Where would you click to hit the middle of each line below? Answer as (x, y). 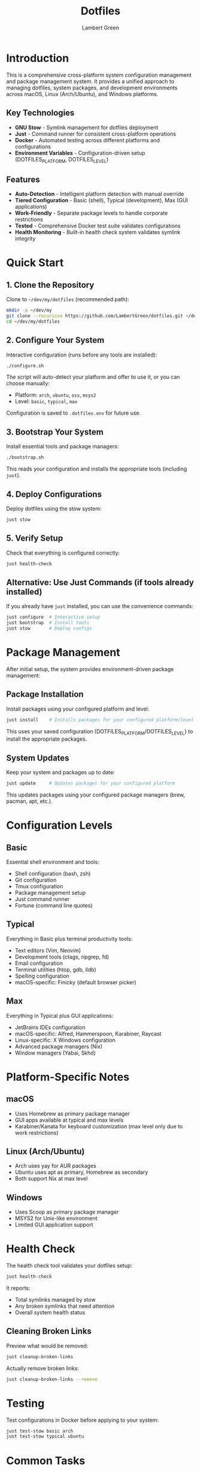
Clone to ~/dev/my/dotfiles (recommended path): (68, 299)
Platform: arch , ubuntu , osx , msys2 (55, 395)
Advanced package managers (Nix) (59, 1046)
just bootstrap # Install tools (48, 623)
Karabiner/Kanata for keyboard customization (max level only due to (99, 1126)
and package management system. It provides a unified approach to (90, 81)
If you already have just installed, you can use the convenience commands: (100, 606)
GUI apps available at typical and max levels (69, 1120)
